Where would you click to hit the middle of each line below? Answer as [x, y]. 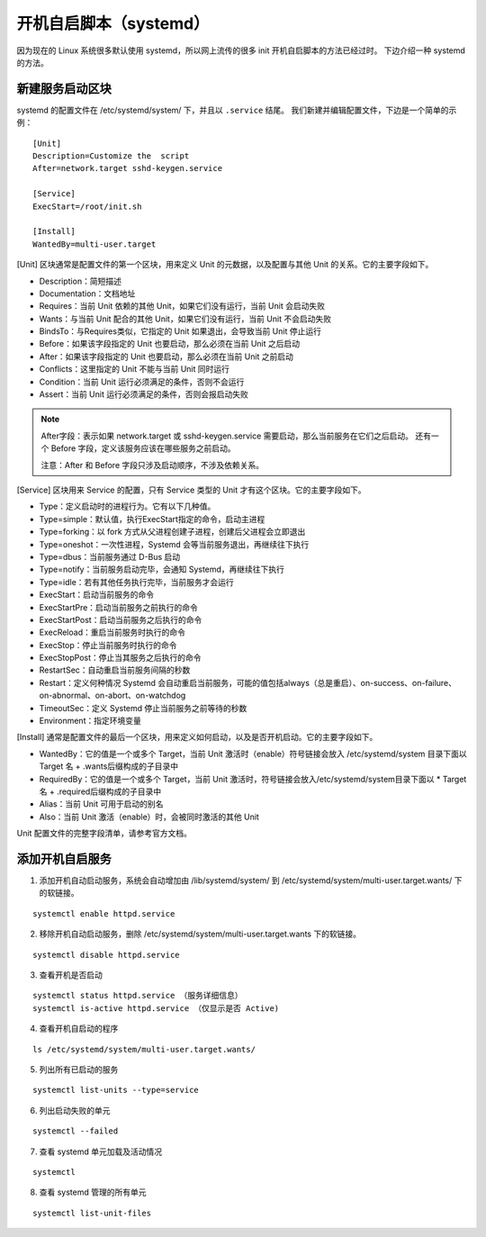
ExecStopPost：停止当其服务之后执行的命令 [120, 658]
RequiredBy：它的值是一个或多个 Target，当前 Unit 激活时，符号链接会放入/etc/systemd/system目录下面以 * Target [253, 779]
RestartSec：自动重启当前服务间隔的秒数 [115, 670]
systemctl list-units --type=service [116, 1090]
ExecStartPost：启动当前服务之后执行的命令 [121, 619]
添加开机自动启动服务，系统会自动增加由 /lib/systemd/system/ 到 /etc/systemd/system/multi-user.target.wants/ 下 [251, 880]
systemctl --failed [76, 1131]
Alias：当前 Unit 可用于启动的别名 [101, 804]
